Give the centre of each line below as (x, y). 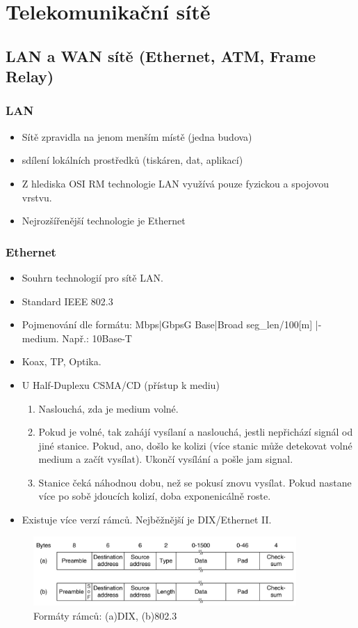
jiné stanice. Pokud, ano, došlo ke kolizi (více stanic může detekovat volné (195, 445)
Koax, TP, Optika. (62, 361)
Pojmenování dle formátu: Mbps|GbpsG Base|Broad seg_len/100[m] (167, 324)
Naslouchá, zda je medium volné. (108, 408)
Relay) (30, 76)
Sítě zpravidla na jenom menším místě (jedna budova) (137, 136)
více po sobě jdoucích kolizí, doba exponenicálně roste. (155, 496)
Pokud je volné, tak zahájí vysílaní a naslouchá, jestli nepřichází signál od (196, 432)
